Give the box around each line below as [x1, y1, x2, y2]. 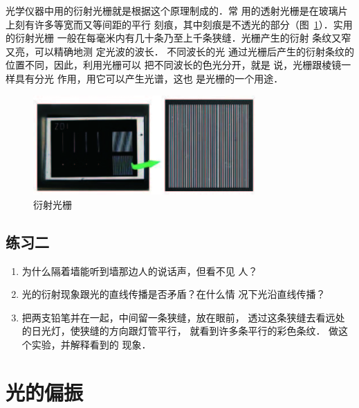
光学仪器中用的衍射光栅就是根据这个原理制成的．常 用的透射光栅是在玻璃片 [6, 3, 348, 17]
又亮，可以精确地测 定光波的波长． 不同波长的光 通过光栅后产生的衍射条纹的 [6, 44, 354, 58]
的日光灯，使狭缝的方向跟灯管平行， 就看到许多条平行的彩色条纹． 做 [21, 323, 339, 338]
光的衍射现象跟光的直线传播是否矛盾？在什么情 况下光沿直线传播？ [21, 287, 326, 301]
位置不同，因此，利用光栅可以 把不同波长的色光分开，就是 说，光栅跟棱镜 [6, 57, 342, 72]
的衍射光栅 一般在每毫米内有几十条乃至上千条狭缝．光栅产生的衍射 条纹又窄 [6, 30, 351, 45]
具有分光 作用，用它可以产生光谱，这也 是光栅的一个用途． [15, 71, 284, 85]
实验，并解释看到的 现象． [31, 337, 151, 351]
